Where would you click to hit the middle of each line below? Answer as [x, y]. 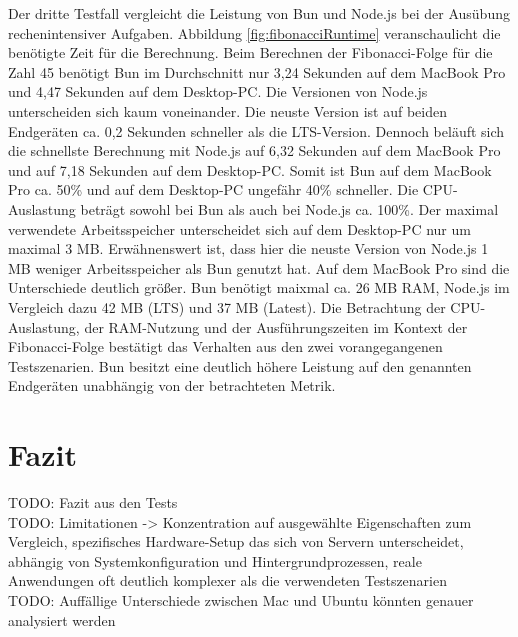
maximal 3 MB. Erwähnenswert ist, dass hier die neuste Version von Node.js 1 [248, 248]
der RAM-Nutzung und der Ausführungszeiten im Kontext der [276, 326]
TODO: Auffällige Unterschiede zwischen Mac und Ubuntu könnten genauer [241, 599]
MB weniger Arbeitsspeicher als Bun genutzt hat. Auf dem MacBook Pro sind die [259, 267]
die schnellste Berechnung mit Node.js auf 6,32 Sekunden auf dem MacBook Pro [254, 150]
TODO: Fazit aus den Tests [93, 502]
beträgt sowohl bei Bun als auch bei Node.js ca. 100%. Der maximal [289, 208]
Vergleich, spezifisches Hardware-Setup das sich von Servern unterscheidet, [236, 541]
